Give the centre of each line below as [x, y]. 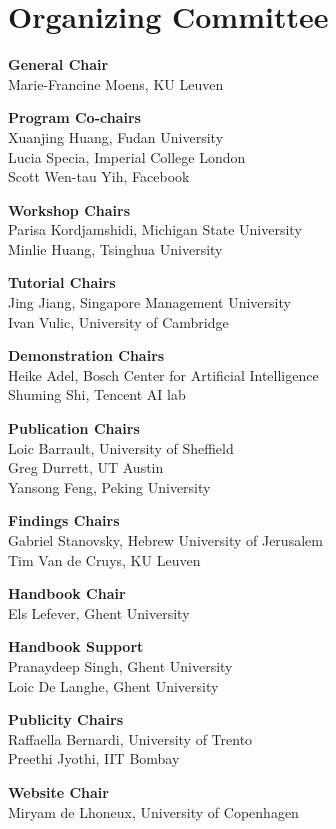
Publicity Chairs [65, 719]
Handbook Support [76, 646]
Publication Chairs [74, 428]
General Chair [58, 64]
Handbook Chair [67, 593]
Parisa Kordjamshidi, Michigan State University [155, 229]
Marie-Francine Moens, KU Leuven [116, 83]
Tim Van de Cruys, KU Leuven [104, 559]
